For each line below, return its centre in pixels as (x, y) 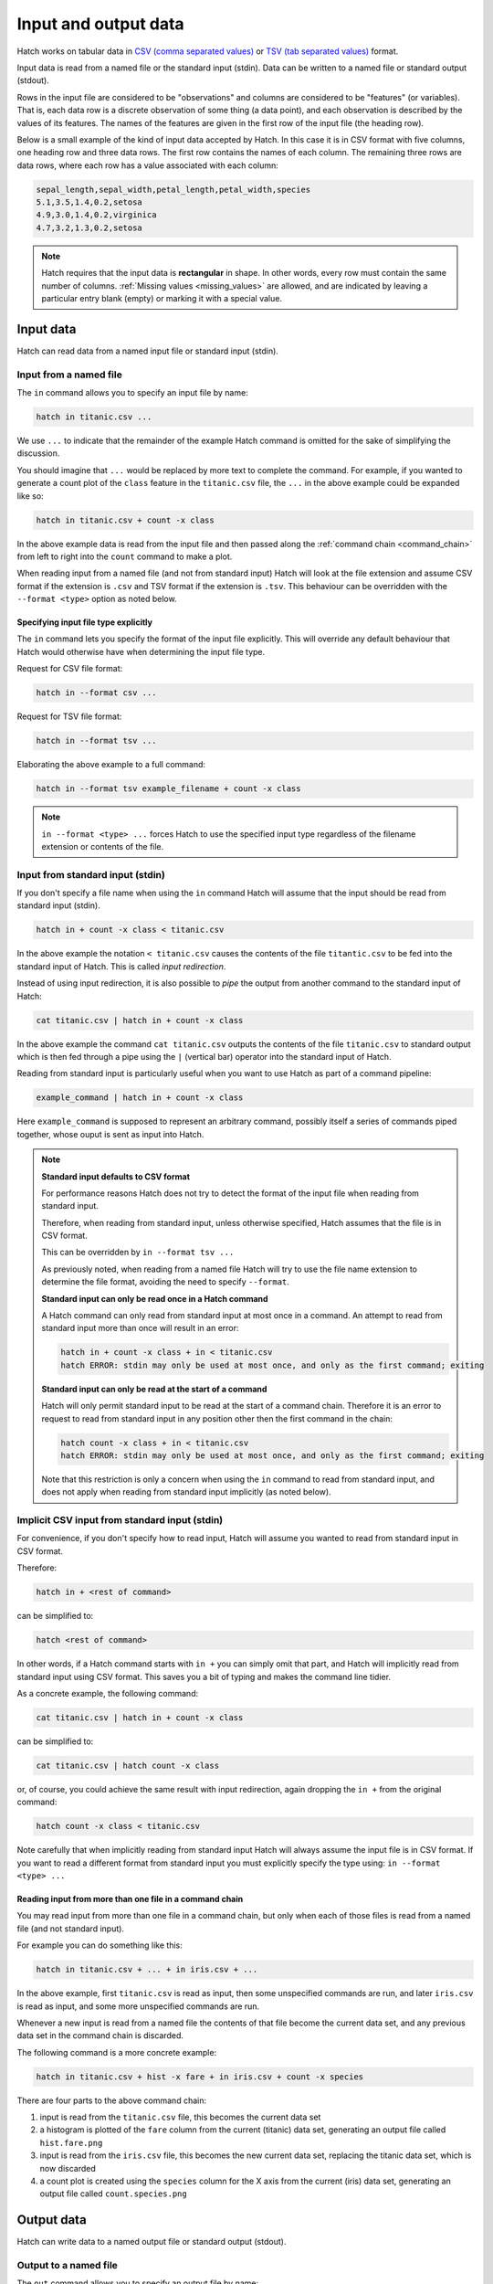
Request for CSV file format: (70, 669)
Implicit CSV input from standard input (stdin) (120, 1520)
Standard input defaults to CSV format (116, 1176)
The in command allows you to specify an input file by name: (132, 393)
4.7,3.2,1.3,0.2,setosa (89, 227)
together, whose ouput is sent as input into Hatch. (110, 1134)
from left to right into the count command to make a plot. (125, 556)
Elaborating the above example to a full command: (111, 765)
